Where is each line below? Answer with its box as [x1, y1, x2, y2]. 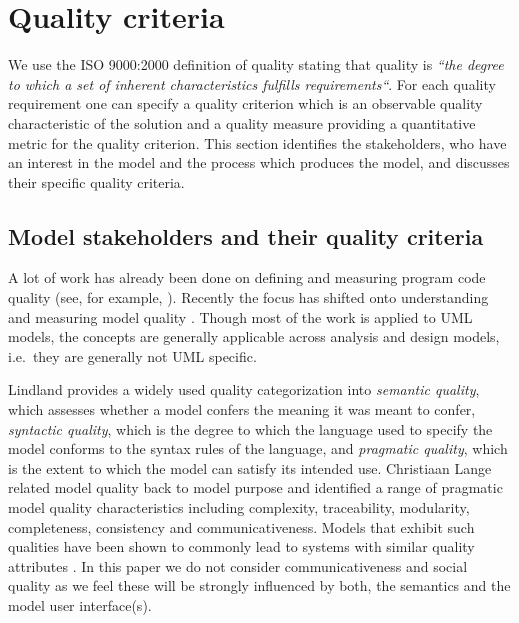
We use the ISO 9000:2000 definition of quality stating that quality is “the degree [8, 54, 504, 75]
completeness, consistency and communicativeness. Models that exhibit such [8, 516, 475, 537]
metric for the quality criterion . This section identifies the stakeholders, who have [8, 132, 507, 153]
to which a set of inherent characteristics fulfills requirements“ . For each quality [8, 73, 496, 94]
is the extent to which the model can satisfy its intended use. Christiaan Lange [8, 457, 492, 478]
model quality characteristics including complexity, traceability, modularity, [8, 497, 470, 518]
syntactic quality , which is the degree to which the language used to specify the [8, 418, 493, 439]
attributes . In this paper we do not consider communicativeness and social [8, 555, 468, 576]
